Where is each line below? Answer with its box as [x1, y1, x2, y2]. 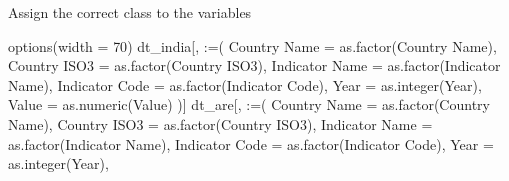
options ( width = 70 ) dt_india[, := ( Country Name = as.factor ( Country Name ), [8, 35, 497, 56]
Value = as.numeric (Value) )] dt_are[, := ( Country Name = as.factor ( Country [8, 94, 490, 115]
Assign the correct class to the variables [8, 2, 252, 22]
